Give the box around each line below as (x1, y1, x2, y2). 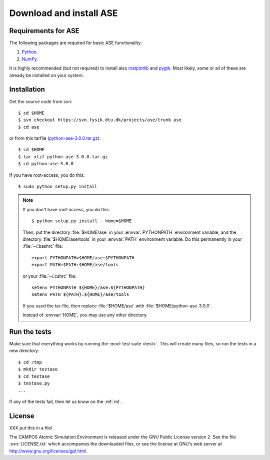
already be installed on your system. (9, 72, 84, 78)
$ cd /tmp (18, 359, 42, 365)
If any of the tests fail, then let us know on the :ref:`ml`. (9, 398, 122, 404)
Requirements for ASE (9, 27, 79, 35)
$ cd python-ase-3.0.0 (18, 161, 74, 167)
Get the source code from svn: (9, 98, 72, 105)
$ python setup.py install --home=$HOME (31, 218, 132, 224)
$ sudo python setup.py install (18, 184, 97, 190)
